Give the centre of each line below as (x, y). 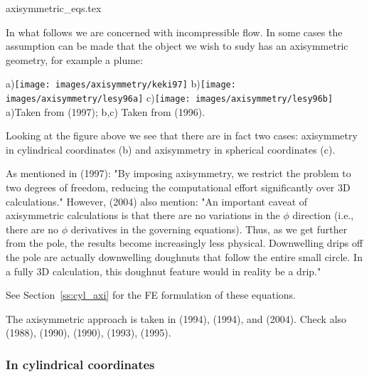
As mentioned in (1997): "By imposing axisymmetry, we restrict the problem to (178, 173)
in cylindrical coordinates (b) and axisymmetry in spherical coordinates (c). (171, 149)
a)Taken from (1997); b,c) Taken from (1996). (106, 111)
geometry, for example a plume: (74, 59)
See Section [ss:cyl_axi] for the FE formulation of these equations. (151, 295)
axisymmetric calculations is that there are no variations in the (143, 215)
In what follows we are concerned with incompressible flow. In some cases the (174, 32)
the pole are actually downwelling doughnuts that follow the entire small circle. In (184, 257)
